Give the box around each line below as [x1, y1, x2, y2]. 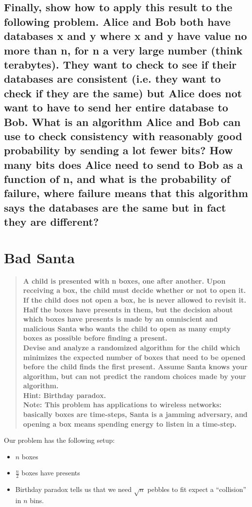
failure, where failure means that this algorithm [4, 185, 248, 200]
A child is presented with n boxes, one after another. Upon [23, 275, 226, 286]
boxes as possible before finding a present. [23, 333, 168, 343]
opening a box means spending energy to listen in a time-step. [23, 418, 236, 429]
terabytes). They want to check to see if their [4, 56, 237, 72]
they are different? [4, 214, 99, 229]
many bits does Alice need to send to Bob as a [4, 157, 243, 172]
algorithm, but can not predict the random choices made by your [23, 371, 246, 381]
